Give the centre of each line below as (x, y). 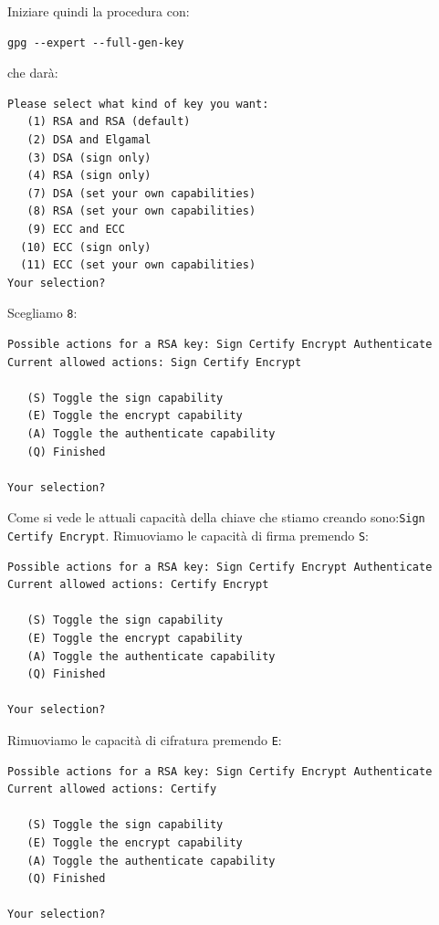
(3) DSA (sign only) (89, 158)
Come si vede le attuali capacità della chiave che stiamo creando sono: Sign (216, 517)
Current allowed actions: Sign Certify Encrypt (155, 362)
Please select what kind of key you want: (138, 104)
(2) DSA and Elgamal (89, 139)
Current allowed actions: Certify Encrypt (138, 585)
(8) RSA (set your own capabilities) (141, 211)
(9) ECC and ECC (76, 229)
